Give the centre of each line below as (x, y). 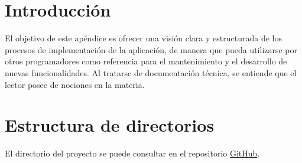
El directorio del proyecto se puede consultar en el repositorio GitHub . (132, 153)
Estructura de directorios (110, 125)
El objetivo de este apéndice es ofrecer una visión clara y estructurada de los (143, 38)
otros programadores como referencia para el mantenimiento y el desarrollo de (146, 61)
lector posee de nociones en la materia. (75, 84)
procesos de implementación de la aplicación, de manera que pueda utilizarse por (151, 49)
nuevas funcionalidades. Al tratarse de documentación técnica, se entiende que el (151, 72)
